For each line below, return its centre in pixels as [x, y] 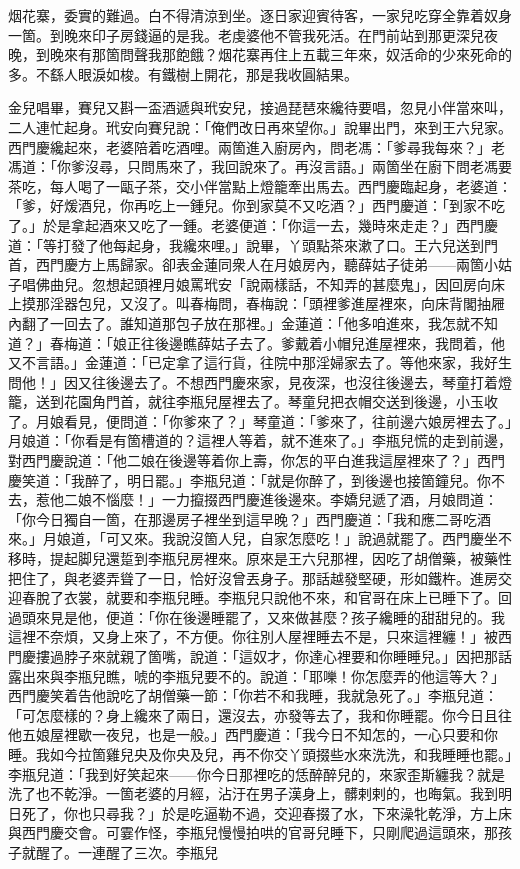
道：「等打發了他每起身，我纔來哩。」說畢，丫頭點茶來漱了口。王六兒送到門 [253, 244]
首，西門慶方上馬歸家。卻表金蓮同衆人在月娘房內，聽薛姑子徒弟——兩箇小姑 [260, 264]
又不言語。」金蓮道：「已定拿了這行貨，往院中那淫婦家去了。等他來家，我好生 [260, 362]
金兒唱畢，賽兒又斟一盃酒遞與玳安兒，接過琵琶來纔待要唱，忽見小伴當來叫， [260, 107]
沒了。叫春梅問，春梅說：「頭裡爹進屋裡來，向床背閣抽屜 [319, 303]
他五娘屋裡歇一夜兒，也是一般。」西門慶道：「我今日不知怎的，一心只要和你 [253, 734]
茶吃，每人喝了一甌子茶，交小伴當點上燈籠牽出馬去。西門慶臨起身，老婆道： [260, 185]
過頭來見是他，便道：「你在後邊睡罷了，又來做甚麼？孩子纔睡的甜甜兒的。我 [256, 616]
